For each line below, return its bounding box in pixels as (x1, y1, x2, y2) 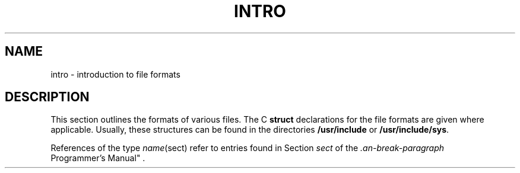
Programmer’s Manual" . (50, 153, 145, 164)
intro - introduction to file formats (50, 69, 180, 79)
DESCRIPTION (5, 89, 90, 105)
